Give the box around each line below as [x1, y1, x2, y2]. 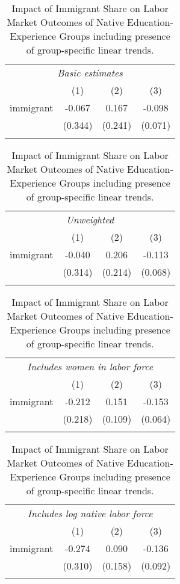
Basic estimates [57, 66, 123, 79]
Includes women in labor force [27, 359, 154, 373]
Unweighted [66, 213, 114, 226]
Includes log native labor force [27, 506, 153, 520]
